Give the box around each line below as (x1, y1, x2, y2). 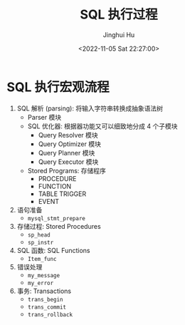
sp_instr (27, 239, 54, 246)
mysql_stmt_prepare (27, 215, 86, 222)
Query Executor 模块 (38, 158, 99, 166)
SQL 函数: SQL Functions (16, 246, 90, 254)
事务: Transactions (16, 287, 72, 295)
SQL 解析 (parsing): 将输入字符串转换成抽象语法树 (16, 104, 163, 113)
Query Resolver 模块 (38, 130, 99, 139)
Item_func (27, 255, 58, 262)
